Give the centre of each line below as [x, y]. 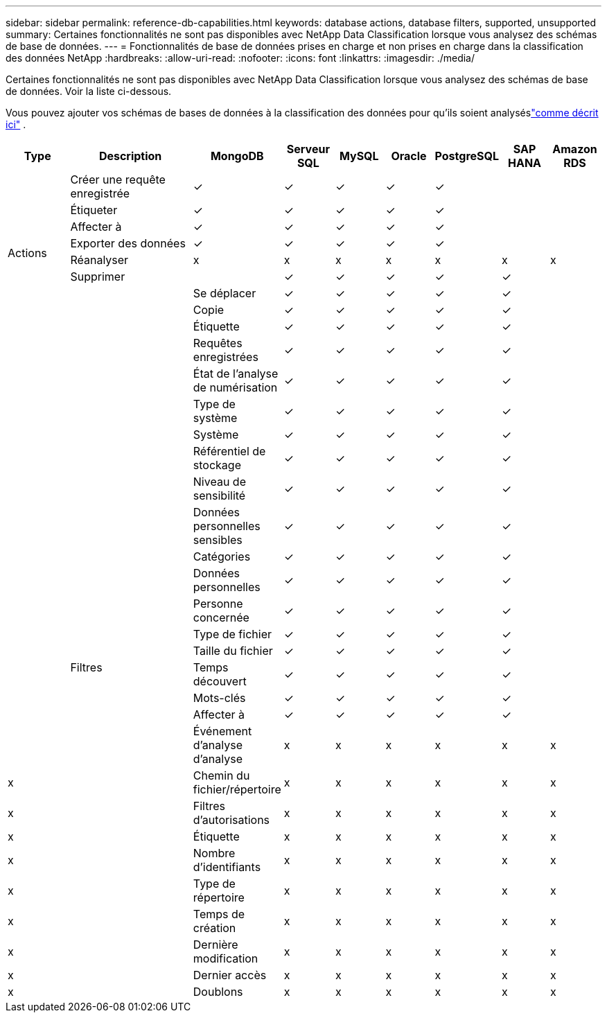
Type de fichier [232, 634]
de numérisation [235, 387]
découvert [220, 681]
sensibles [218, 540]
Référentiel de [229, 451]
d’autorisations [231, 820]
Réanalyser [99, 260]
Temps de [219, 914]
